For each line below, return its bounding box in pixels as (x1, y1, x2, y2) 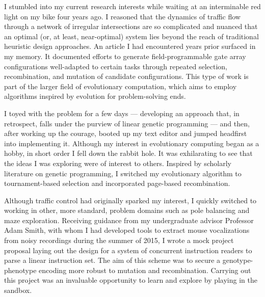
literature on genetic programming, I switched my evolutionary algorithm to (4, 168, 242, 178)
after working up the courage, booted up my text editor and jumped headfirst (4, 128, 247, 139)
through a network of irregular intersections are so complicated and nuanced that (4, 21, 258, 32)
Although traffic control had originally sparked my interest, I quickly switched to (4, 195, 257, 205)
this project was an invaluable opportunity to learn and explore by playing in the (4, 275, 257, 285)
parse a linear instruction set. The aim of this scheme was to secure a (4, 255, 221, 265)
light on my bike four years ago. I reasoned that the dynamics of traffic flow (4, 11, 241, 21)
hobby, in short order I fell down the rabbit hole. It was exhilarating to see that (4, 148, 253, 158)
